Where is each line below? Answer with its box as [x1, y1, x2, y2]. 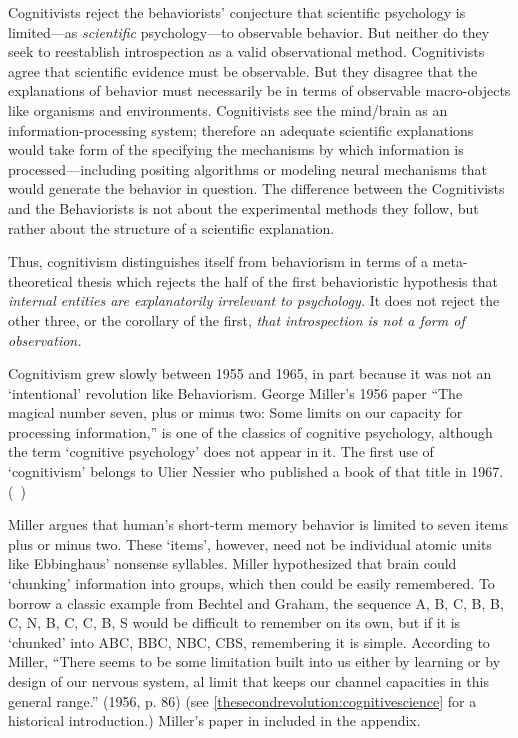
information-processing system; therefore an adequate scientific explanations [8, 119, 474, 140]
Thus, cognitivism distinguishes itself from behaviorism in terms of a [8, 251, 428, 272]
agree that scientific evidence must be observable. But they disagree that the [8, 60, 478, 81]
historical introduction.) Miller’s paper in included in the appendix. [8, 710, 421, 731]
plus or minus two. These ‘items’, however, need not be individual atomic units [8, 533, 492, 554]
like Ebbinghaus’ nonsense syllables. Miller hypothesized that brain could [8, 553, 457, 574]
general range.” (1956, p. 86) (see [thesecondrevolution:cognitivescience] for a [8, 690, 477, 711]
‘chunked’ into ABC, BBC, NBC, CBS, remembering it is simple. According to [8, 631, 490, 652]
